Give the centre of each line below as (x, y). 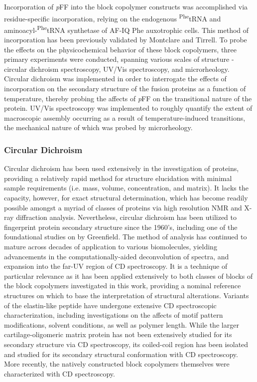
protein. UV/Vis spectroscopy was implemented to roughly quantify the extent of (128, 108)
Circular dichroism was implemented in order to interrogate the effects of (115, 79)
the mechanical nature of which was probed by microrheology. (98, 127)
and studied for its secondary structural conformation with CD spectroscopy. (121, 354)
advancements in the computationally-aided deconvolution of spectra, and (117, 256)
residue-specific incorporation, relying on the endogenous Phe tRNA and (113, 17)
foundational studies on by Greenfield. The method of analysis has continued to (126, 237)
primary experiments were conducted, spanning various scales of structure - (119, 59)
